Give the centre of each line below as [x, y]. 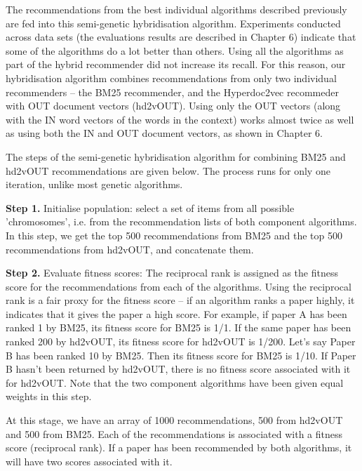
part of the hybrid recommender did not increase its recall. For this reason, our [176, 64]
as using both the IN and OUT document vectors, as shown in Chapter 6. [164, 133]
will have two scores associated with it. [89, 461]
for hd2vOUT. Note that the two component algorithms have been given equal [175, 382]
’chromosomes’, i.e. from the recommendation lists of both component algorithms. [181, 221]
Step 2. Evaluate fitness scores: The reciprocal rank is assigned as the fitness [172, 273]
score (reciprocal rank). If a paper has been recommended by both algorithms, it [179, 447]
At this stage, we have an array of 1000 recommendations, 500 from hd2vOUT [174, 420]
